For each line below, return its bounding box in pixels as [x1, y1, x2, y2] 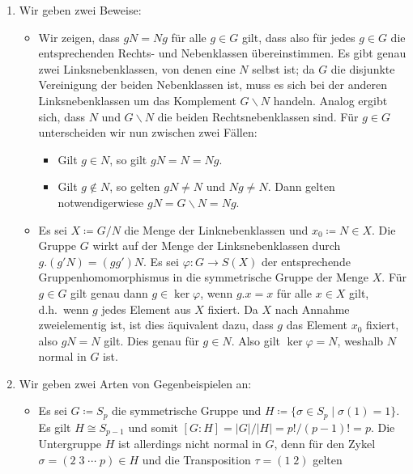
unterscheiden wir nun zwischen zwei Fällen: [38, 124, 258, 141]
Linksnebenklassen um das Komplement [38, 91, 236, 108]
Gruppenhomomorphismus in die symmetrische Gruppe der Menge [38, 269, 369, 286]
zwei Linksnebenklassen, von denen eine [38, 60, 236, 77]
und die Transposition [142, 451, 251, 468]
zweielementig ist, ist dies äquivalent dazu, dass [38, 316, 274, 333]
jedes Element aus [101, 300, 191, 317]
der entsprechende [262, 252, 351, 269]
